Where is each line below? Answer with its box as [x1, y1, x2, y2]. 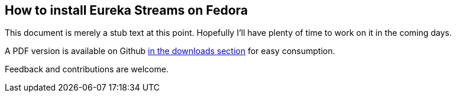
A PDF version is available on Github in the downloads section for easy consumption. [5, 46, 335, 56]
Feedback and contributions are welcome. [5, 64, 169, 75]
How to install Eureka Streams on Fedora [5, 3, 248, 18]
